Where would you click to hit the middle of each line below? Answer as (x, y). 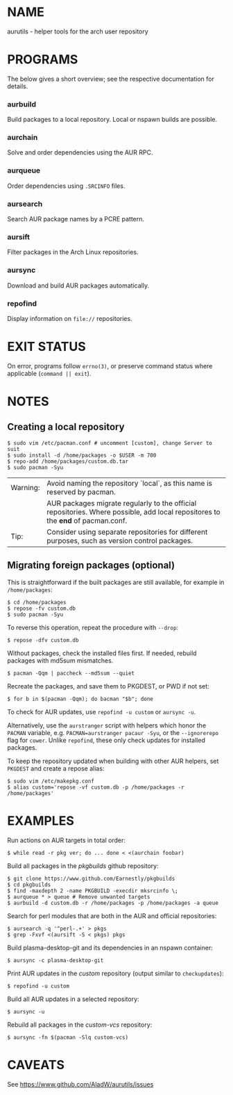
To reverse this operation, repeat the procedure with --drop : (93, 627)
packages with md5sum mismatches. (60, 660)
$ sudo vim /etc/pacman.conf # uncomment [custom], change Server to (110, 443)
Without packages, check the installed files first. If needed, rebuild (102, 653)
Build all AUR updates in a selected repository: (74, 999)
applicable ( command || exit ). (49, 373)
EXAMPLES (41, 820)
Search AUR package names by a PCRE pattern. (76, 219)
